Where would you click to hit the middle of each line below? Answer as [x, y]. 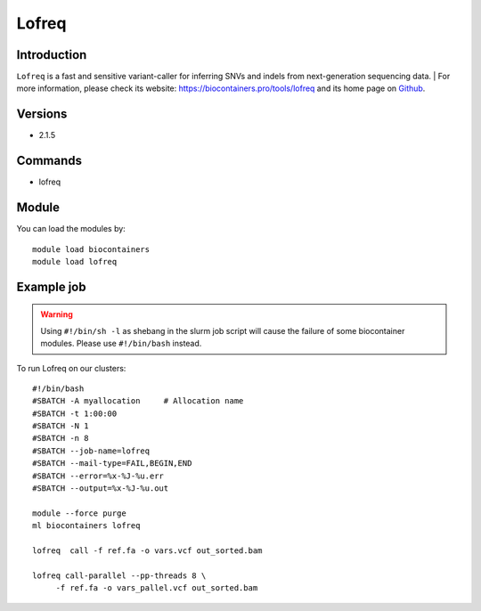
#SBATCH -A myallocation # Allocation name [138, 401]
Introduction [52, 55]
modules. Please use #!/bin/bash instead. [121, 344]
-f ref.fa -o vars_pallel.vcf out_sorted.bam [157, 588]
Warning [57, 314]
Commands [49, 161]
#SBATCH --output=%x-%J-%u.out [101, 489]
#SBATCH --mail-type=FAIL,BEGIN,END [112, 464]
